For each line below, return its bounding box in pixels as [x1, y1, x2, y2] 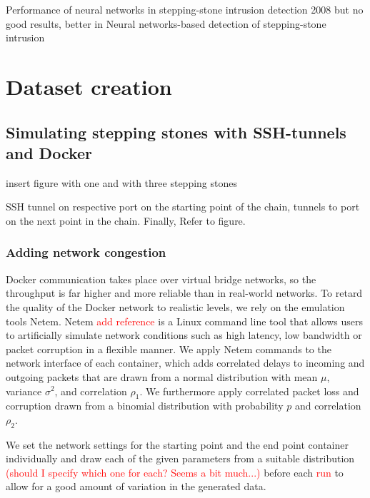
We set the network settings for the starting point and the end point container [6, 437, 349, 452]
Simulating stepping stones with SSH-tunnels [6, 121, 346, 143]
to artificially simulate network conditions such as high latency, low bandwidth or [6, 327, 362, 342]
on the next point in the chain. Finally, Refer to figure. [6, 213, 246, 228]
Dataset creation [6, 71, 172, 101]
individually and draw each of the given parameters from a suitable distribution [6, 451, 355, 466]
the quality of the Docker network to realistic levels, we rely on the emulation [6, 299, 345, 314]
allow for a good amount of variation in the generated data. [6, 479, 266, 494]
